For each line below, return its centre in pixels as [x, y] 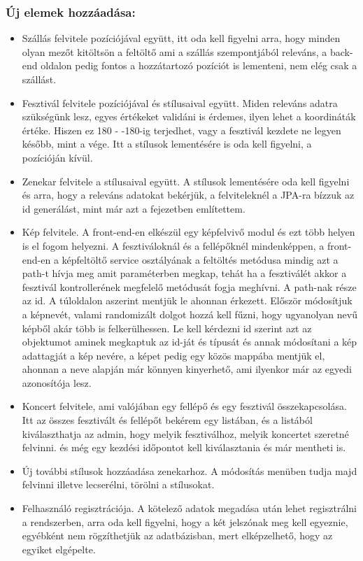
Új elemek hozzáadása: [71, 12]
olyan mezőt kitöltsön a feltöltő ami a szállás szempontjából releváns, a [175, 51]
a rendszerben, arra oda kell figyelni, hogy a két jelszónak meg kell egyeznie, [185, 521]
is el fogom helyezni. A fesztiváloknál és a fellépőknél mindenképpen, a [173, 245]
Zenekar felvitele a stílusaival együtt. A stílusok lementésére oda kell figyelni [186, 181]
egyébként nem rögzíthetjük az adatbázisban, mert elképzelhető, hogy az [177, 535]
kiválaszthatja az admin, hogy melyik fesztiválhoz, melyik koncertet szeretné [185, 433]
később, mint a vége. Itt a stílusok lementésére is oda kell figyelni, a [167, 144]
